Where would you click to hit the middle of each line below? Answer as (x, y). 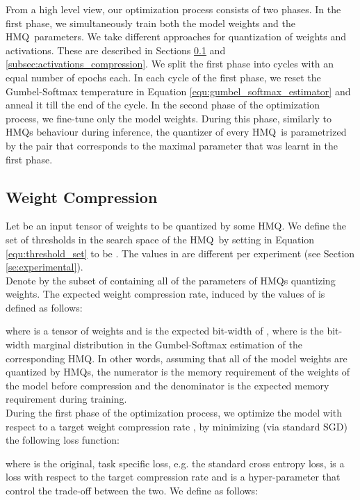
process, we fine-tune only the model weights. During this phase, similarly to (169, 118)
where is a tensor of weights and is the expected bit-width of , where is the (165, 331)
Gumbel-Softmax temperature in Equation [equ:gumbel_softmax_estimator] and (178, 91)
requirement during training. (66, 399)
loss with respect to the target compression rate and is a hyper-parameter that (173, 477)
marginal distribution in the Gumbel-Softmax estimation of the (167, 345)
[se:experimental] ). (44, 267)
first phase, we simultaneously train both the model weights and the (150, 23)
